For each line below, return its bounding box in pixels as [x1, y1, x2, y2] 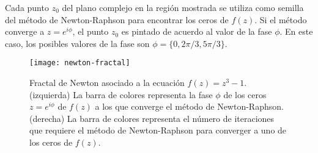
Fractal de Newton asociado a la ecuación [29, 76, 185, 89]
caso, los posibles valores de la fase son [5, 37, 150, 49]
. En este [279, 25, 313, 38]
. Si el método [254, 13, 307, 26]
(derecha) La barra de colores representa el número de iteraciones [29, 112, 275, 124]
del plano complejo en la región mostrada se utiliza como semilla [62, 1, 304, 13]
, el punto [72, 25, 109, 38]
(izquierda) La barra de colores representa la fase [29, 88, 213, 101]
